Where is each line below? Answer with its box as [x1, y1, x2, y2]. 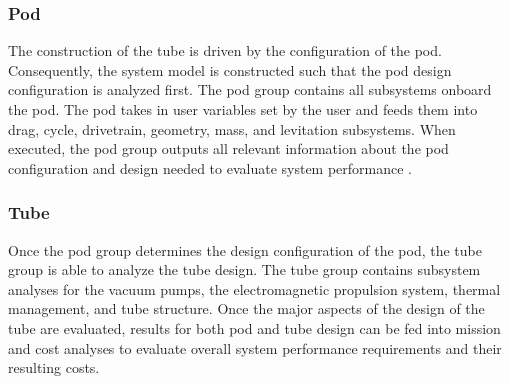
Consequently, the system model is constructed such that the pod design [8, 59, 452, 80]
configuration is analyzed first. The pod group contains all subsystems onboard [8, 79, 492, 100]
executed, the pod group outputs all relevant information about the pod [8, 138, 449, 159]
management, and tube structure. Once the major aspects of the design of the [8, 298, 485, 319]
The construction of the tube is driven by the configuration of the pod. [8, 40, 442, 61]
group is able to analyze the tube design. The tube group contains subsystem [8, 259, 481, 280]
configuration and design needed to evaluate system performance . [8, 157, 413, 178]
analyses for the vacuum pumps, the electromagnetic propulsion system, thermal [8, 278, 501, 299]
